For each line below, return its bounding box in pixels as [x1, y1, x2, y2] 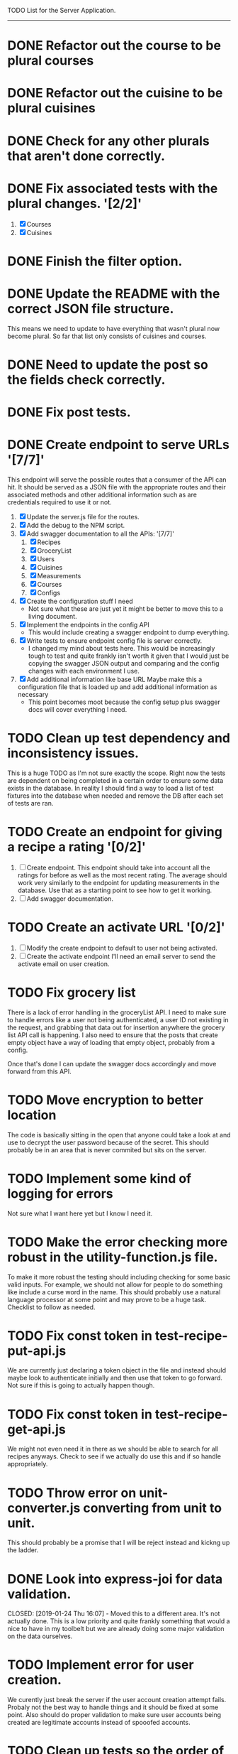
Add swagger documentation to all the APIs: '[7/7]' [26, 529, 175, 538]
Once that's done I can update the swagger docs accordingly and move [7, 1059, 217, 1068]
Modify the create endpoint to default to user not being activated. [26, 943, 217, 952]
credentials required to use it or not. [7, 497, 112, 507]
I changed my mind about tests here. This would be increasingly [28, 644, 215, 652]
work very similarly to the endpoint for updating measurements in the [17, 878, 220, 887]
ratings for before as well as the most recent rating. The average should [17, 870, 227, 879]
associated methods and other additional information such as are [7, 490, 197, 499]
